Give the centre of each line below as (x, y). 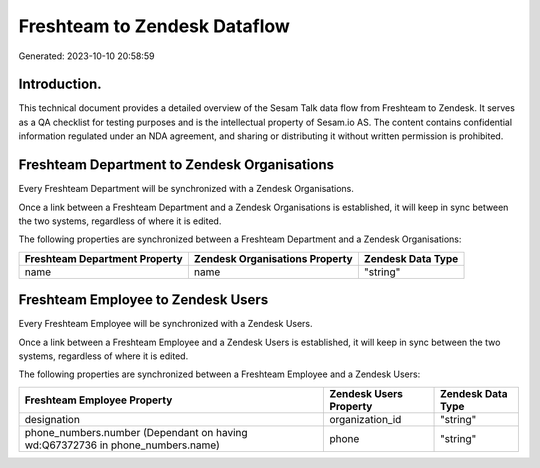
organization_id (365, 419)
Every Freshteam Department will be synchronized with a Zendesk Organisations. (186, 189)
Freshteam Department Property (104, 258)
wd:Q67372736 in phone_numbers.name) (122, 445)
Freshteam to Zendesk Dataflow (154, 26)
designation (52, 419)
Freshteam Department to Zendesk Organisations (176, 165)
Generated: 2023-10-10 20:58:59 (86, 56)
